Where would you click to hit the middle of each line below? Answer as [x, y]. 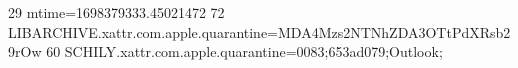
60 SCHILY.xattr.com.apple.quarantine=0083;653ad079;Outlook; [244, 51]
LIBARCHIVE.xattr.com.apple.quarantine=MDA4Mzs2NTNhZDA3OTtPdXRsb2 [259, 31]
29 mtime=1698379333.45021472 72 [116, 12]
